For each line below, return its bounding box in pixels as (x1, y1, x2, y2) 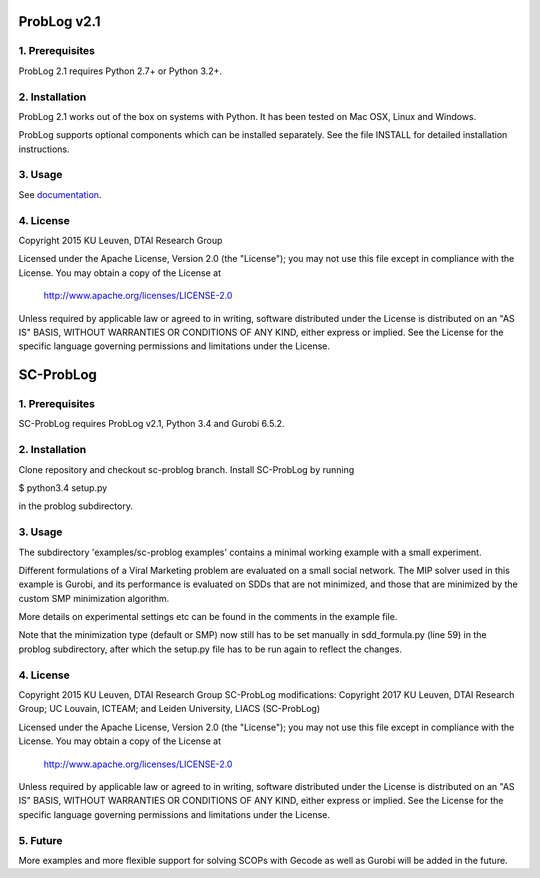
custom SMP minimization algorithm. (18, 592, 170, 604)
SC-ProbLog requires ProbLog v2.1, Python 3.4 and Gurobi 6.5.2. (18, 418, 285, 430)
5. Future (18, 833, 64, 847)
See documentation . (18, 188, 102, 200)
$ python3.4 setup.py (18, 482, 108, 494)
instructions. (18, 143, 70, 155)
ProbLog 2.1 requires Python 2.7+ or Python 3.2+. (18, 65, 222, 77)
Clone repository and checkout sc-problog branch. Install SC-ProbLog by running (18, 463, 355, 475)
